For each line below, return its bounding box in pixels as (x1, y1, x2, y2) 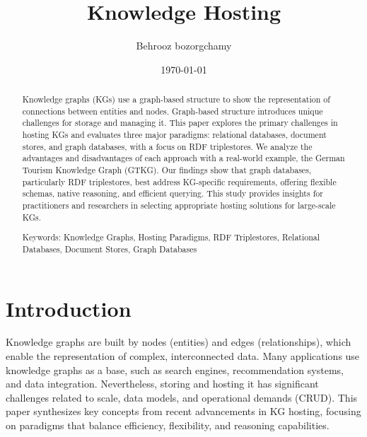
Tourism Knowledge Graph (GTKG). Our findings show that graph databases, (22, 164, 312, 176)
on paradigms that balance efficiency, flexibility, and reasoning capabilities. (6, 418, 330, 433)
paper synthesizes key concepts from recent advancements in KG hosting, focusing (6, 404, 361, 419)
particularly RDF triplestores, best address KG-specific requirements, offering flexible (22, 175, 337, 187)
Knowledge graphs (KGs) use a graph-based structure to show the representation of (22, 93, 330, 105)
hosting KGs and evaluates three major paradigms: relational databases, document (22, 129, 327, 141)
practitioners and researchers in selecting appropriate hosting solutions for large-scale (22, 199, 336, 211)
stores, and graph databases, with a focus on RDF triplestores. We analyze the (22, 140, 313, 152)
